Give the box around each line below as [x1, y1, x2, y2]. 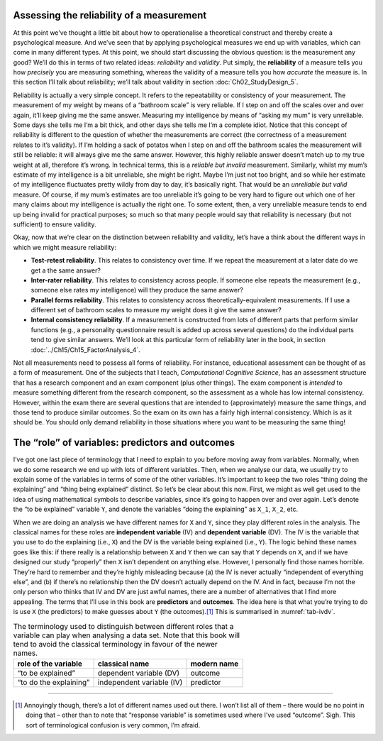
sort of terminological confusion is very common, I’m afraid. [26, 720, 201, 729]
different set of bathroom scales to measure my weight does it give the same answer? [30, 306, 282, 314]
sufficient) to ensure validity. [13, 220, 96, 229]
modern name [190, 659, 239, 669]
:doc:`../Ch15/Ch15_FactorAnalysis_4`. [30, 345, 141, 354]
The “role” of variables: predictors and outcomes [13, 437, 235, 449]
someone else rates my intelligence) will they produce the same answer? [30, 286, 244, 295]
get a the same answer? [30, 266, 101, 275]
